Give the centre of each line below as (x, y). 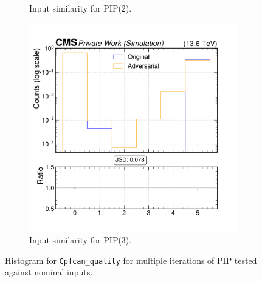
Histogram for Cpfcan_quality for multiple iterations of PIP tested (131, 260)
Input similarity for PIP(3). (81, 240)
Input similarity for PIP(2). (81, 8)
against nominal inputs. (49, 272)
